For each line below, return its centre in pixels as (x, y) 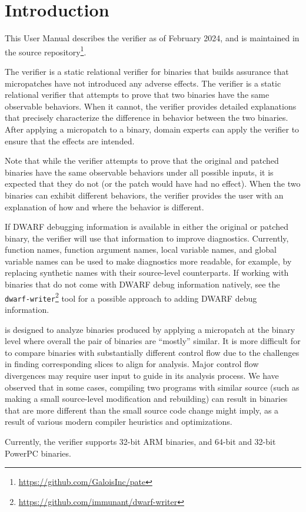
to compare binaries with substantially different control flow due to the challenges (152, 352)
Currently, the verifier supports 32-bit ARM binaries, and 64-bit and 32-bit (140, 441)
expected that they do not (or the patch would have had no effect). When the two (153, 184)
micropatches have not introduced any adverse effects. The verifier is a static (143, 83)
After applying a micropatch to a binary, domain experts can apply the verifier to (152, 129)
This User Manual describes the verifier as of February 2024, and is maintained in (152, 38)
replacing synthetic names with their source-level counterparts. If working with (147, 272)
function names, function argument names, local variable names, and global (141, 250)
